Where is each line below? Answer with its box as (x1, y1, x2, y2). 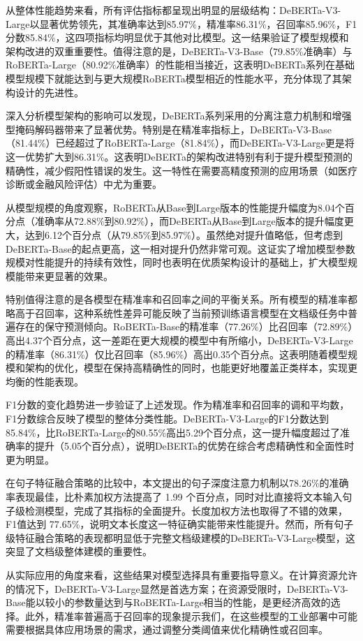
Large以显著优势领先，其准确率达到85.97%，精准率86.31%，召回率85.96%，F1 (6, 16, 357, 31)
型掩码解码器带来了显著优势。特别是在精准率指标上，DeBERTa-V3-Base (6, 121, 332, 136)
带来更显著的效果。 (24, 268, 113, 283)
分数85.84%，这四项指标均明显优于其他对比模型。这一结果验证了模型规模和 (6, 30, 349, 45)
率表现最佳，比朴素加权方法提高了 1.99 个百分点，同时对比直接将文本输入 (6, 489, 343, 503)
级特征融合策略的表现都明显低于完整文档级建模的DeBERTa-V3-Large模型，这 (6, 530, 355, 545)
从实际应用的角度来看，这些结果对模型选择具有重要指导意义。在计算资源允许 (6, 567, 357, 582)
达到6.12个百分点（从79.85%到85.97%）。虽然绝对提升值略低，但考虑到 (24, 227, 343, 242)
